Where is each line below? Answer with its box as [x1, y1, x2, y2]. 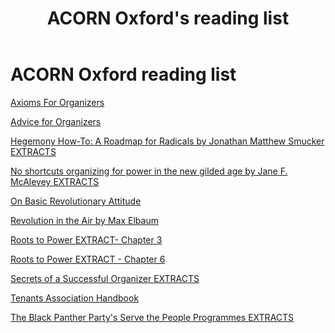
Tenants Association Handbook [10, 292, 140, 304]
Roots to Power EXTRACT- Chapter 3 [10, 233, 163, 246]
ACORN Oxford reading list [10, 63, 237, 86]
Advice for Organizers [10, 115, 102, 127]
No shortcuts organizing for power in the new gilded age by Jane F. [10, 165, 288, 177]
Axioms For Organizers [10, 96, 105, 108]
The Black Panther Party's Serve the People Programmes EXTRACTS [10, 311, 295, 323]
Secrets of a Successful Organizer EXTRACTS [10, 272, 200, 284]
